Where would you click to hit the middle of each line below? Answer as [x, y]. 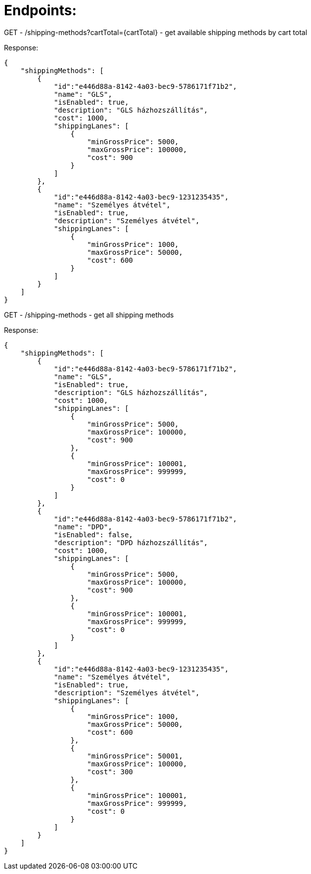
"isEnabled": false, [94, 535]
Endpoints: [40, 10]
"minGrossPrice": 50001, [135, 756]
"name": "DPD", [83, 527]
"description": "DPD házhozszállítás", [131, 542]
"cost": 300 [110, 772]
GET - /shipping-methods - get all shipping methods [89, 315]
